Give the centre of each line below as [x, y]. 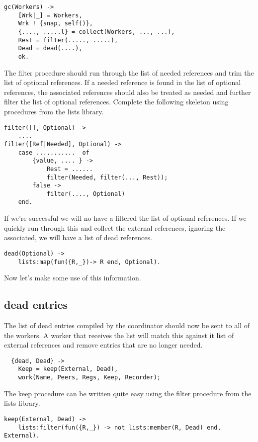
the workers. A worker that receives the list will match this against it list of [119, 335]
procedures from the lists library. [54, 111]
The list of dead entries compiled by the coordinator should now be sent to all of [127, 325]
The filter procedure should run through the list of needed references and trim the [129, 72]
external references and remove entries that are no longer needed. [103, 345]
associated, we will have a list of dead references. [78, 237]
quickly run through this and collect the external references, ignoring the [115, 227]
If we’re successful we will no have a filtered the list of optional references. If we [125, 218]
